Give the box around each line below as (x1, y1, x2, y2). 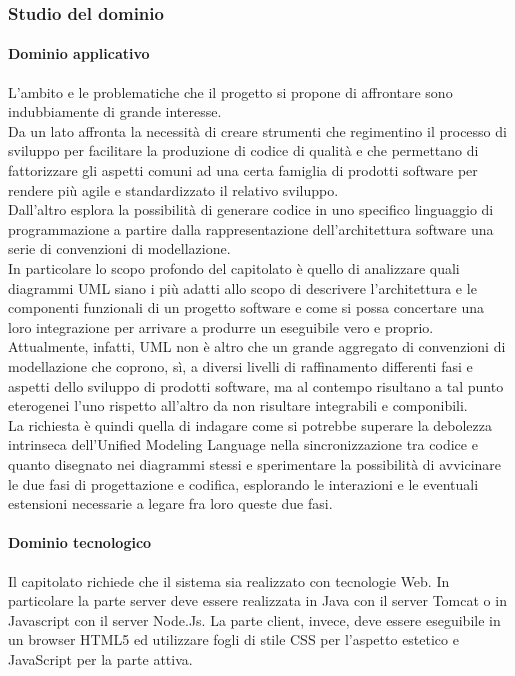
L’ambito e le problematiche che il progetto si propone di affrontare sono (8, 81, 453, 102)
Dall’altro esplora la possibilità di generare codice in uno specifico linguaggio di (8, 199, 494, 220)
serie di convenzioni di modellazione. (8, 238, 231, 259)
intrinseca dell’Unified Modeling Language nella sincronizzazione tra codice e (8, 434, 478, 455)
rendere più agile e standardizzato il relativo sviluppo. (8, 179, 339, 200)
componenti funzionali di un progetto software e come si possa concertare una (8, 297, 485, 318)
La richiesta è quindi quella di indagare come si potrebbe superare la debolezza (8, 414, 493, 435)
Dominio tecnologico (8, 532, 152, 553)
